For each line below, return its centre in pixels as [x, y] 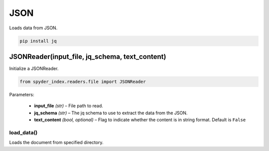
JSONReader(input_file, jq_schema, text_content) [88, 56]
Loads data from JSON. [33, 28]
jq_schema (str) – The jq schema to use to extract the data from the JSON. [111, 113]
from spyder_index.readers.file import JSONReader [83, 82]
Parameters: [22, 95]
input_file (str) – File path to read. [68, 106]
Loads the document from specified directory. [56, 143]
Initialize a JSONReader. [34, 69]
